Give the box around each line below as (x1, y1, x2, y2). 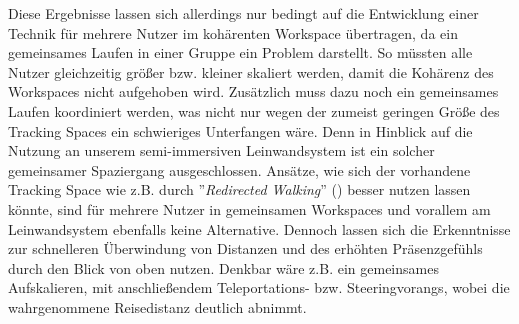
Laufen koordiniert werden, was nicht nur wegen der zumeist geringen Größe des (8, 100, 500, 121)
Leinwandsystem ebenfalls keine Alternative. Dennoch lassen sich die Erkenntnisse (8, 218, 511, 239)
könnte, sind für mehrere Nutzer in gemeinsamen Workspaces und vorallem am (8, 198, 491, 219)
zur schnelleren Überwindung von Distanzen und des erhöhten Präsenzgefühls (8, 238, 483, 259)
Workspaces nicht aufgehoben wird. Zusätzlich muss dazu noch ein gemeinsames (8, 81, 499, 102)
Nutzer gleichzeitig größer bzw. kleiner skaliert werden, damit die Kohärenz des (8, 61, 494, 82)
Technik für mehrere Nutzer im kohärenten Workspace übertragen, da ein (8, 22, 458, 43)
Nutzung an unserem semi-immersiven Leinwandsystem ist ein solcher (8, 140, 435, 161)
